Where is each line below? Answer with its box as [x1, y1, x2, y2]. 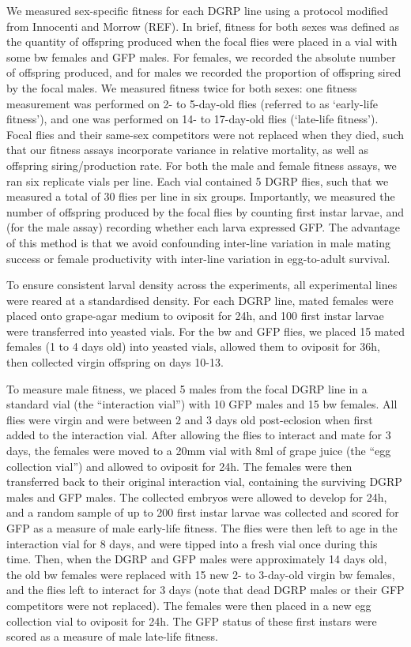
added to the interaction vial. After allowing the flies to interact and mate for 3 [6, 427, 391, 443]
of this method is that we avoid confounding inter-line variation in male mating [6, 234, 390, 250]
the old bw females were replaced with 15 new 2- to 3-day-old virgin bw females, [6, 566, 395, 582]
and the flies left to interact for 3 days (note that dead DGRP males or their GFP [6, 581, 405, 598]
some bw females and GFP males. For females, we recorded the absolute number [6, 48, 396, 65]
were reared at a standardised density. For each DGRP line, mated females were [6, 292, 394, 308]
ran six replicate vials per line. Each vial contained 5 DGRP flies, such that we [6, 172, 389, 189]
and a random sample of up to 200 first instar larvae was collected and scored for [6, 504, 399, 521]
